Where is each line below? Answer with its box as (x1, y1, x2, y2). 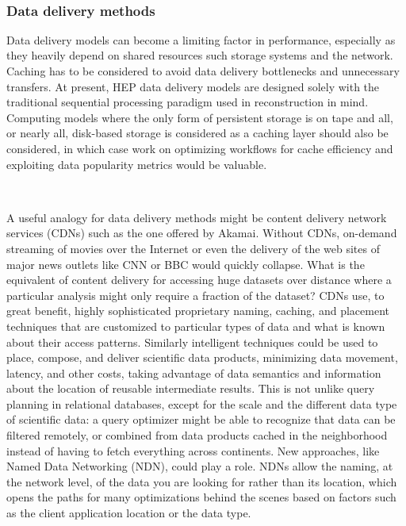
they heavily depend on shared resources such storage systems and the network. (6, 47, 393, 63)
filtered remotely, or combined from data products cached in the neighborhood (6, 427, 388, 443)
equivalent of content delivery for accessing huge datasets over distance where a (6, 271, 392, 288)
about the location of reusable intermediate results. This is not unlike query (6, 380, 375, 397)
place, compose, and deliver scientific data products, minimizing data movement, (6, 349, 398, 366)
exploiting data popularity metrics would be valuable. (6, 155, 267, 172)
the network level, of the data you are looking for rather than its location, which (6, 473, 397, 490)
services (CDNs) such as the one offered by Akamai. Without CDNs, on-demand (6, 225, 397, 241)
